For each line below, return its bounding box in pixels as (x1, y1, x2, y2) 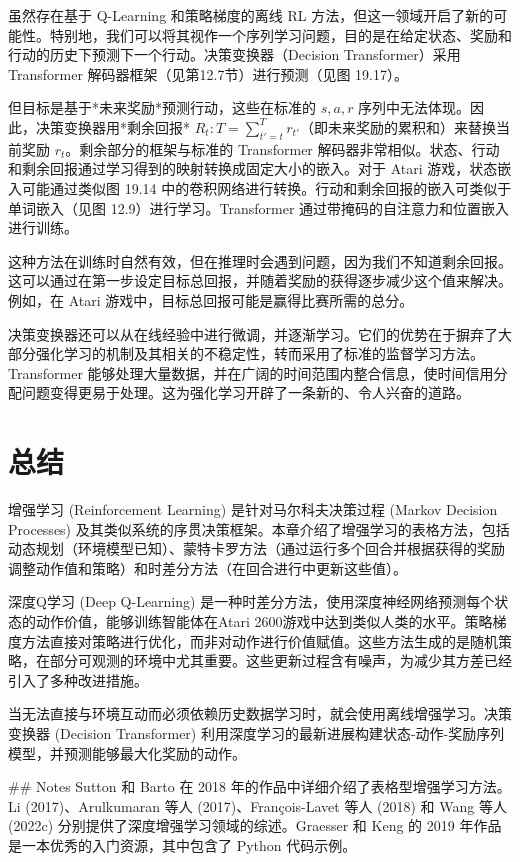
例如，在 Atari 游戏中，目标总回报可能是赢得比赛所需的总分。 (8, 289, 414, 310)
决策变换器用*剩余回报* (35, 116, 190, 137)
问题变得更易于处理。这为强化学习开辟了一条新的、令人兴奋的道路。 (21, 382, 470, 403)
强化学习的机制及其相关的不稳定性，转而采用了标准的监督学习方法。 (35, 343, 484, 364)
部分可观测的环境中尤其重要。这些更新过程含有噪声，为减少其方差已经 (49, 650, 512, 671)
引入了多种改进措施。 (8, 669, 148, 690)
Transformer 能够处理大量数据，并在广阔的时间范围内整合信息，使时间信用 (8, 362, 494, 383)
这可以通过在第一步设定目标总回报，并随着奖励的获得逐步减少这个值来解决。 (8, 270, 512, 291)
